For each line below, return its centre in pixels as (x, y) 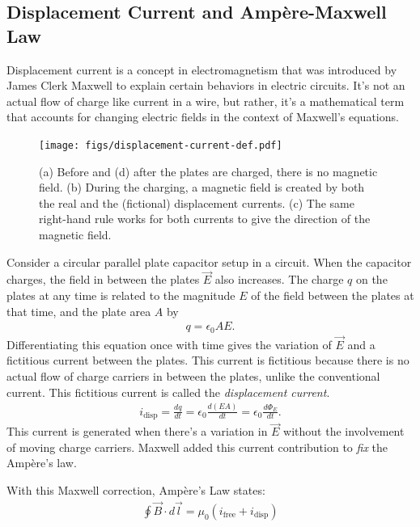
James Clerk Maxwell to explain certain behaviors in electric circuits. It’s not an (206, 85)
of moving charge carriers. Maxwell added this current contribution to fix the (197, 447)
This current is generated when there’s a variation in (137, 431)
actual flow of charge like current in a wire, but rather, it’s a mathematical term (206, 101)
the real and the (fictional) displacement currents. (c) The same (197, 202)
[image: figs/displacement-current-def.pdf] (161, 145)
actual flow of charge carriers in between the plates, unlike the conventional (193, 376)
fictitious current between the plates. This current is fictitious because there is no (208, 360)
